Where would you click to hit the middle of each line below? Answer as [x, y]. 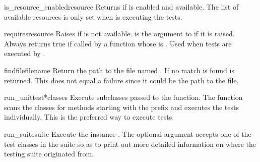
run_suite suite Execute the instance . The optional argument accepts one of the [128, 133]
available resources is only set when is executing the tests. [93, 16]
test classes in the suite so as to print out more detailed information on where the [130, 144]
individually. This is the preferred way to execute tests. [89, 117]
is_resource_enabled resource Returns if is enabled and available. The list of [121, 7]
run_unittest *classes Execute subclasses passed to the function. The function [123, 97]
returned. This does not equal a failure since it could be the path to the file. [121, 80]
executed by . [25, 53]
